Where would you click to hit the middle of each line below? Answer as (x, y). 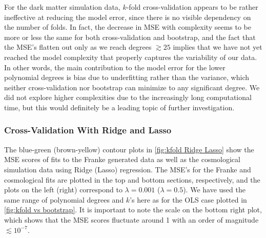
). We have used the (214, 190)
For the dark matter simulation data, (62, 7)
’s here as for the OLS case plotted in (188, 199)
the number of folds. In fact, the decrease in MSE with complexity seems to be (128, 27)
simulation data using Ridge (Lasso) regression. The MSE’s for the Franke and (128, 169)
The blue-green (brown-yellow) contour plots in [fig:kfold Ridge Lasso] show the (129, 149)
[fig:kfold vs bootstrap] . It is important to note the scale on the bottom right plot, (133, 210)
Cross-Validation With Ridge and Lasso (88, 130)
